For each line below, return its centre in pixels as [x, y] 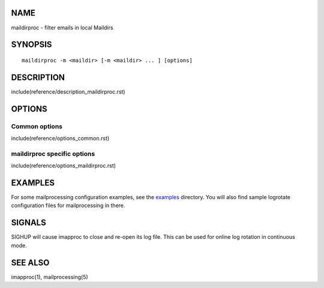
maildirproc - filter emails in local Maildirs [62, 28]
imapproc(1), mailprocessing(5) [49, 277]
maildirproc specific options [53, 154]
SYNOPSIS [31, 45]
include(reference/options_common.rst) [60, 138]
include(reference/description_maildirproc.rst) [68, 91]
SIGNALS [28, 223]
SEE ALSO [30, 262]
